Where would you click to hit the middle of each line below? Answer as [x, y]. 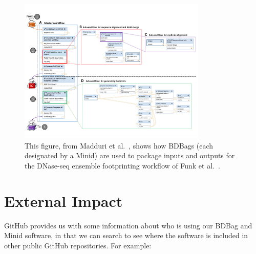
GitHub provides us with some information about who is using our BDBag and [128, 225]
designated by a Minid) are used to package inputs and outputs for [130, 155]
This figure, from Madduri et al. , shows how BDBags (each [119, 145]
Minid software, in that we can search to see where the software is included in [126, 235]
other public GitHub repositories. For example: [78, 245]
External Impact [63, 200]
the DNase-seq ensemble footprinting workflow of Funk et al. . [122, 165]
